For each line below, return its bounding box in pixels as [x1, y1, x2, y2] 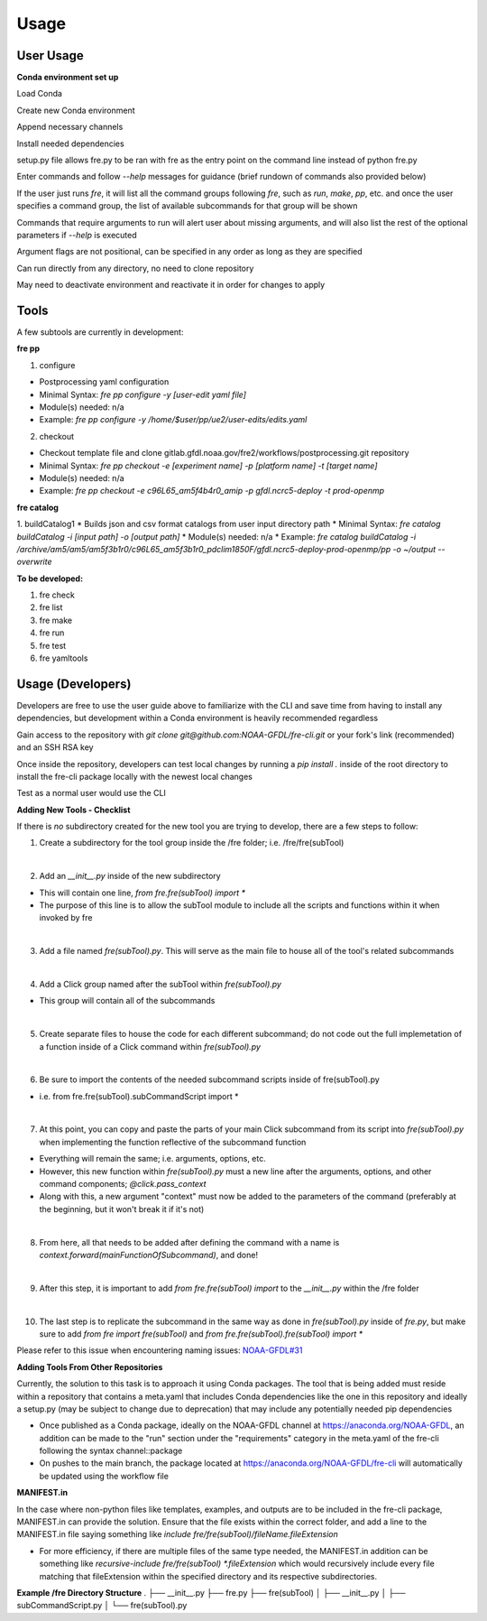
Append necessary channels [16, 122, 124, 133]
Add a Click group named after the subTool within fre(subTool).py [39, 978, 281, 989]
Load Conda [16, 88, 63, 99]
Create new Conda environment [16, 105, 135, 116]
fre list [39, 602, 63, 613]
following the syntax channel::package [39, 1445, 183, 1457]
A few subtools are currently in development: [16, 327, 184, 338]
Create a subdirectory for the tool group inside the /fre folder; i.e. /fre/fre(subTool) [39, 838, 345, 848]
